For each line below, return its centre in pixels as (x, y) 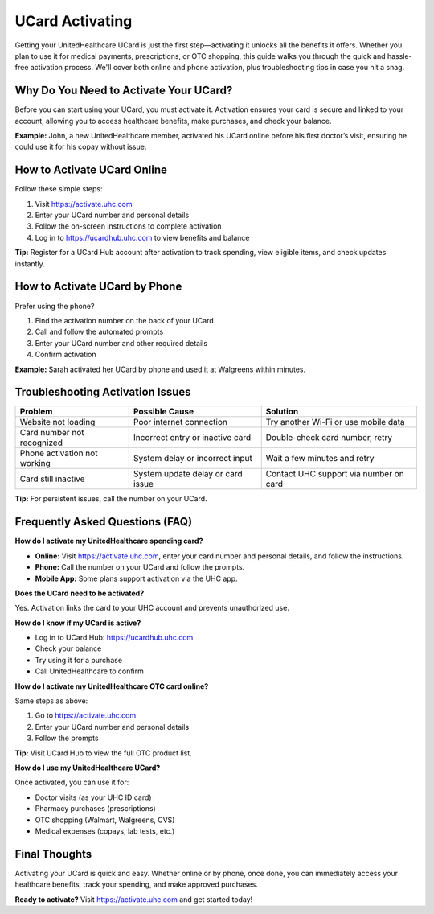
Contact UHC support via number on (335, 474)
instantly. (30, 263)
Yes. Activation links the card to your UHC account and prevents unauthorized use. (152, 608)
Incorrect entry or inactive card (192, 438)
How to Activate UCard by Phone (98, 287)
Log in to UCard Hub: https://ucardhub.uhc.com (114, 638)
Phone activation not (59, 453)
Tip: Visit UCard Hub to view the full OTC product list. (103, 753)
